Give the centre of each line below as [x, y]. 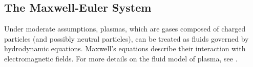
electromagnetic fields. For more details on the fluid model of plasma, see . [121, 58]
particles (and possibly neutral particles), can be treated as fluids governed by [126, 38]
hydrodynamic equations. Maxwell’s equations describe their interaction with [125, 48]
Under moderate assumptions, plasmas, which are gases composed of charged [125, 29]
